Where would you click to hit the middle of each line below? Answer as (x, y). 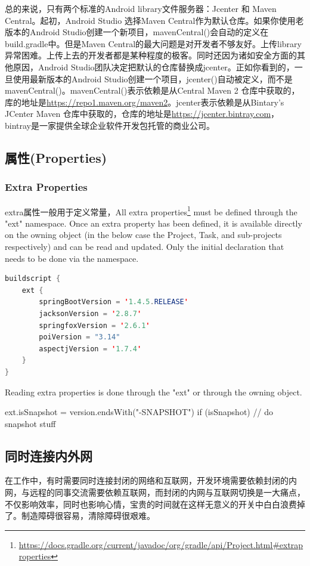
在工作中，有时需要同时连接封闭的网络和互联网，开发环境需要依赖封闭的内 (151, 480)
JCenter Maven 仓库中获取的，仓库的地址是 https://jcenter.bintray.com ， (142, 114)
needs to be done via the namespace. (72, 258)
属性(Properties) (56, 157)
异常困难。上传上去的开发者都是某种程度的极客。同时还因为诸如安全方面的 (151, 55)
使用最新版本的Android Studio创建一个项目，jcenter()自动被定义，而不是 (153, 78)
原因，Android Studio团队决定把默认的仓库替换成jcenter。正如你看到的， (154, 67)
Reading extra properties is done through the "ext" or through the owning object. (154, 392)
